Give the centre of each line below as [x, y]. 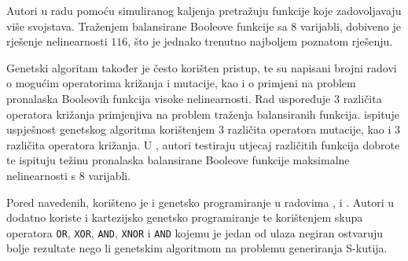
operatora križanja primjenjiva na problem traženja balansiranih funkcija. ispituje [203, 114]
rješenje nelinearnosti [57, 41]
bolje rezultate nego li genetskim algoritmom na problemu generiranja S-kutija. [197, 248]
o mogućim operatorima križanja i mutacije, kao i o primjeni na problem [181, 83]
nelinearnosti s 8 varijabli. [69, 175]
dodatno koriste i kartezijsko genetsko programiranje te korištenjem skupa [185, 217]
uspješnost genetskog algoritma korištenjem [111, 129]
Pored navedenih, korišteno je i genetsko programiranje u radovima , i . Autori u [200, 202]
